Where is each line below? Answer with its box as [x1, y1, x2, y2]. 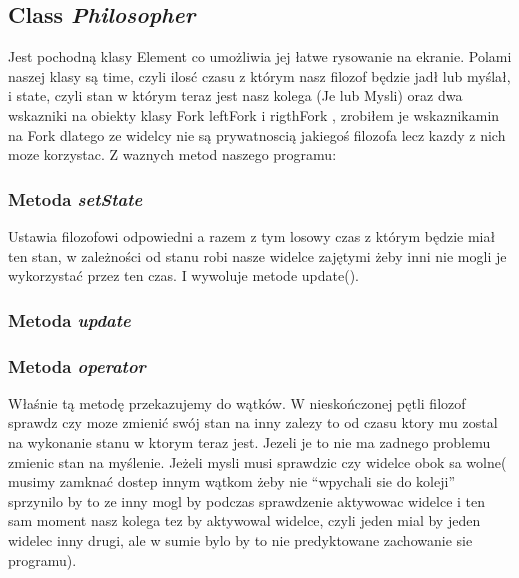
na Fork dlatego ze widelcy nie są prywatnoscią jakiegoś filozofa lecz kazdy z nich [8, 124, 506, 145]
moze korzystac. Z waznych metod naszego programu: [8, 144, 337, 165]
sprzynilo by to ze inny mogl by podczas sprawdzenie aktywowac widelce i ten [8, 490, 486, 511]
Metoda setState [8, 186, 143, 211]
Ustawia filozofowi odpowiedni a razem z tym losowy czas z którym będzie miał [8, 225, 496, 246]
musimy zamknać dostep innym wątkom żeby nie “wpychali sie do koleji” [8, 471, 456, 492]
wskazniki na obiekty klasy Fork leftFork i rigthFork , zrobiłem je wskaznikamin [8, 104, 500, 125]
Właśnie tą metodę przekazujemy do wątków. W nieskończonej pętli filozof [8, 392, 466, 413]
